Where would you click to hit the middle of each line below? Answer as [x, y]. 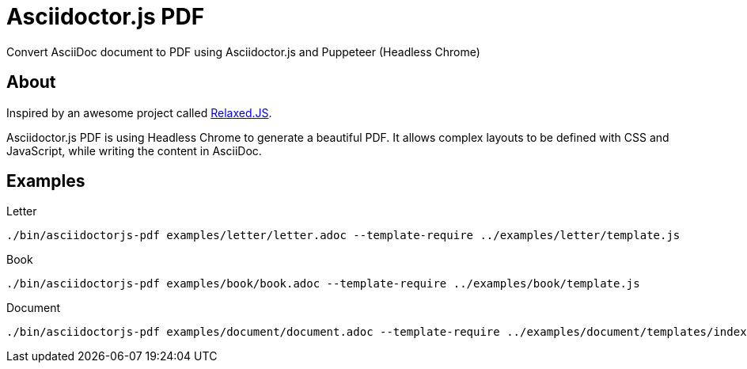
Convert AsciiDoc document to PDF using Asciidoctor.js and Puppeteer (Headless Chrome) [243, 51]
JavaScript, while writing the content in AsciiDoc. [134, 150]
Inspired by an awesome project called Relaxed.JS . [139, 112]
